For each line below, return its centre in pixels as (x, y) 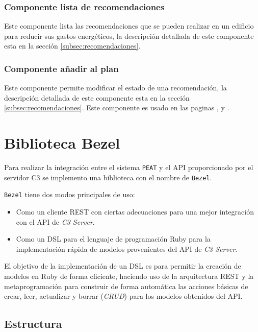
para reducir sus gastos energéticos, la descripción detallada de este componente (129, 35)
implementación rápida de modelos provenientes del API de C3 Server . (127, 248)
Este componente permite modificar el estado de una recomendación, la (115, 88)
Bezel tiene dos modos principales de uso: (70, 194)
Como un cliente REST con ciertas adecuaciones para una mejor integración (135, 212)
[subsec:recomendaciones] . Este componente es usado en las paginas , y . (117, 108)
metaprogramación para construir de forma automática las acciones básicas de (126, 286)
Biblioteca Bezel (62, 143)
